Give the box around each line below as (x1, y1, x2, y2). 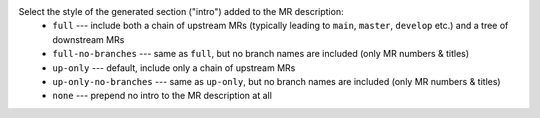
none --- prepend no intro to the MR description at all (52, 90, 272, 102)
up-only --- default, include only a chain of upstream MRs (52, 61, 296, 74)
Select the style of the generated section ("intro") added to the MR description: (18, 6, 344, 17)
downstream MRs (52, 33, 125, 45)
